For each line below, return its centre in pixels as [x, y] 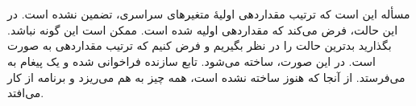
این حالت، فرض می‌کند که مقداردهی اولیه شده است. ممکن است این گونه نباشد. [203, 29]
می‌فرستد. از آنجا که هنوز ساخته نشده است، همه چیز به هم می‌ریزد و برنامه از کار [206, 77]
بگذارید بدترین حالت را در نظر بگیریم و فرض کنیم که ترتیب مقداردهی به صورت [200, 45]
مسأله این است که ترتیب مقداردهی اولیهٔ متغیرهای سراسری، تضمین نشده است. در [209, 14]
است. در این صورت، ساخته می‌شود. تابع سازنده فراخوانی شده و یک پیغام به [191, 61]
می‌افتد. [26, 93]
